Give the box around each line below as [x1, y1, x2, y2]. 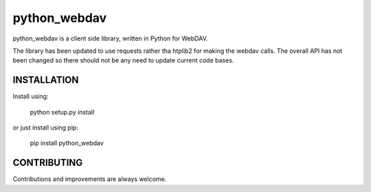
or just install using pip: [12, 123, 78, 132]
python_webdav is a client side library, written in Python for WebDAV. [12, 34, 208, 43]
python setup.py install [30, 108, 95, 116]
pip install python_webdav [30, 139, 104, 147]
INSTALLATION [12, 74, 79, 86]
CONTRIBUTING [12, 157, 83, 169]
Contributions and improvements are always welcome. [12, 175, 167, 183]
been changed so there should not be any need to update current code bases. [12, 56, 234, 64]
